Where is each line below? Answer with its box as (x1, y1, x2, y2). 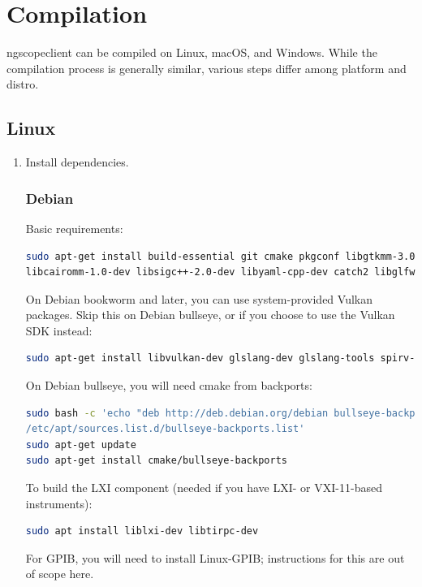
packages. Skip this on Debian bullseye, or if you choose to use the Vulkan (25, 306, 395, 323)
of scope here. (25, 565, 94, 582)
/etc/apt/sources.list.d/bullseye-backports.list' (25, 423, 305, 435)
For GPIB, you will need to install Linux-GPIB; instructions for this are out (25, 549, 405, 566)
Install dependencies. (25, 153, 129, 170)
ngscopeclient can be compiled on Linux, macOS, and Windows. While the (6, 44, 377, 61)
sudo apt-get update (25, 438, 136, 451)
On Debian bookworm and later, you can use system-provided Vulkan (25, 290, 372, 307)
